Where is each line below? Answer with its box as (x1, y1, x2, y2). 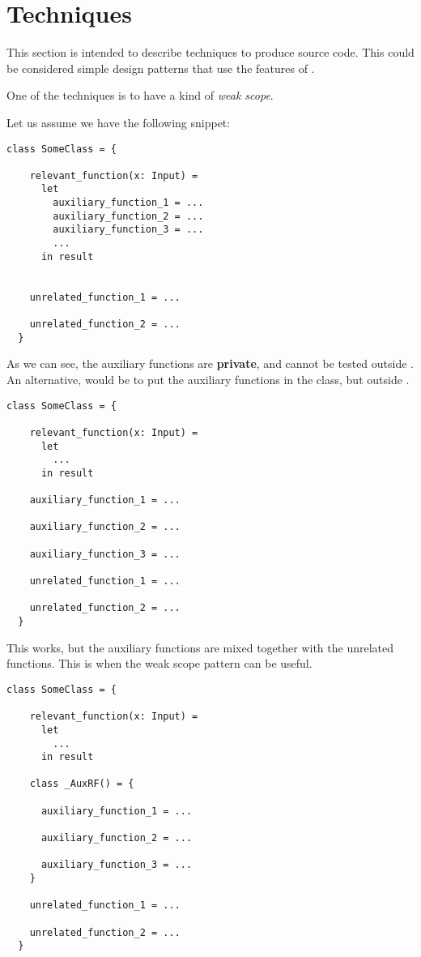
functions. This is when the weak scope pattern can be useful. (6, 655, 313, 672)
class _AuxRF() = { (29, 778, 134, 790)
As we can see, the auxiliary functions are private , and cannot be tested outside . (6, 355, 415, 372)
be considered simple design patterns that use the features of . (6, 59, 315, 76)
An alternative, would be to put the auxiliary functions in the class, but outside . (6, 370, 410, 387)
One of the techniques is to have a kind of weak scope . (6, 87, 274, 104)
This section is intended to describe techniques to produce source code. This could (6, 44, 415, 61)
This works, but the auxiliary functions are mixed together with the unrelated (6, 639, 394, 656)
